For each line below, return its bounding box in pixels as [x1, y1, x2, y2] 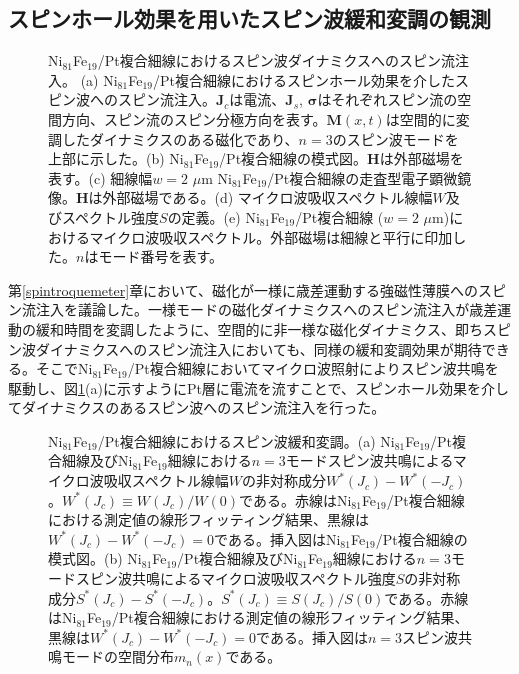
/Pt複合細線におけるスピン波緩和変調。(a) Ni [97, 430, 395, 451]
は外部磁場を [379, 148, 464, 169]
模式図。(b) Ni [48, 548, 142, 569]
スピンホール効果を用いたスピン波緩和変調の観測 [8, 3, 491, 34]
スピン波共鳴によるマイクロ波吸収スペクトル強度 [75, 568, 396, 589]
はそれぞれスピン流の [317, 89, 458, 110]
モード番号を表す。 [98, 246, 224, 267]
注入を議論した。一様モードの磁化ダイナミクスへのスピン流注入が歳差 [35, 299, 498, 320]
